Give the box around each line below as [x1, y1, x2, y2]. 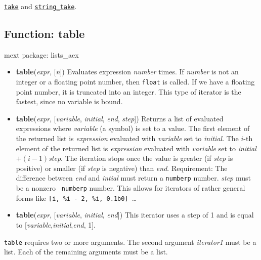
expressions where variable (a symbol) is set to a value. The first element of [16, 123, 250, 134]
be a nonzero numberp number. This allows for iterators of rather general [16, 183, 245, 193]
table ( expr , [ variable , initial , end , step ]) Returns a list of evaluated [16, 113, 224, 123]
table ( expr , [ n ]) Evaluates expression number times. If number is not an [16, 66, 239, 77]
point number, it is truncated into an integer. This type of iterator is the [16, 86, 241, 97]
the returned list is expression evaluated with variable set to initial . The [16, 133, 239, 144]
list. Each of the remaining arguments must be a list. [4, 246, 168, 257]
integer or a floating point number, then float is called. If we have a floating [16, 76, 255, 87]
